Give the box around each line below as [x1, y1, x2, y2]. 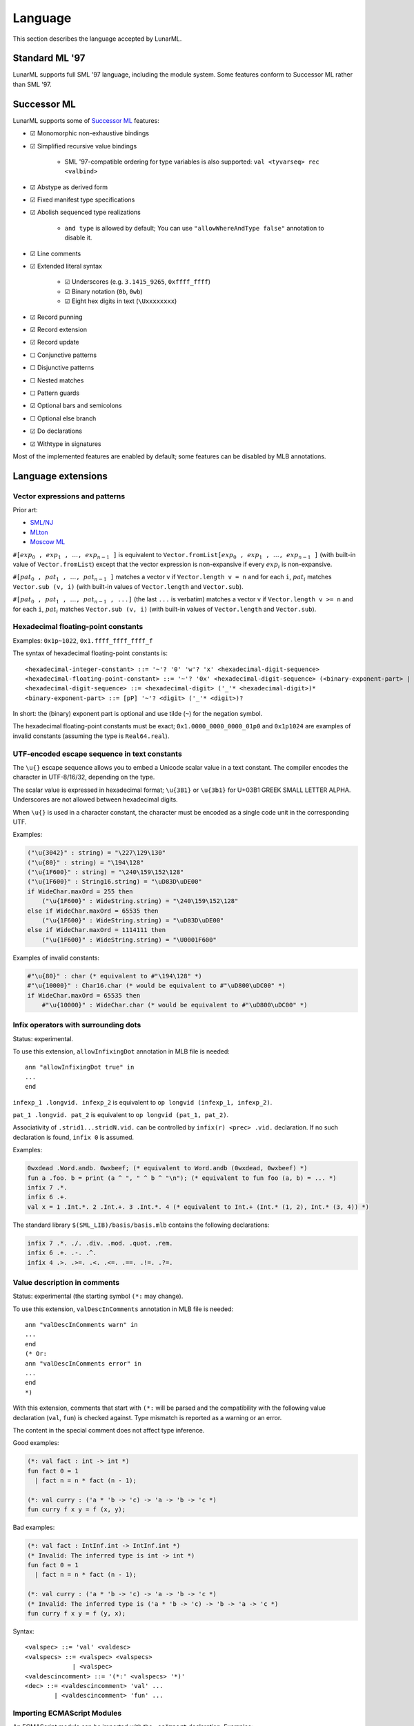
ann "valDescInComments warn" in [25, 1321, 138, 1329]
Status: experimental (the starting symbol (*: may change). [12, 1292, 184, 1301]
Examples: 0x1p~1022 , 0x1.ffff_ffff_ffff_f [12, 636, 153, 645]
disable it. [64, 233, 92, 242]
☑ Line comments [30, 249, 81, 258]
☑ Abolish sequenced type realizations [30, 208, 141, 217]
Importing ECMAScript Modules [12, 1709, 122, 1718]
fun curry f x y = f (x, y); [27, 1506, 126, 1513]
